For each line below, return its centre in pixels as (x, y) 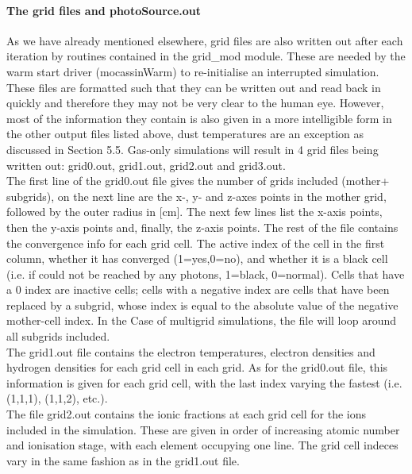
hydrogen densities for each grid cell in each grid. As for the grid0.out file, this (197, 367)
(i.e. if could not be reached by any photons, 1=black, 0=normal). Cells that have (206, 274)
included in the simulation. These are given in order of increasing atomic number (203, 429)
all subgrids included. (58, 336)
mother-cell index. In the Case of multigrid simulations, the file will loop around (202, 320)
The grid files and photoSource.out (104, 10)
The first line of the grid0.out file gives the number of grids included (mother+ (198, 181)
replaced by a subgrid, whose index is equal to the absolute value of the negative (202, 304)
